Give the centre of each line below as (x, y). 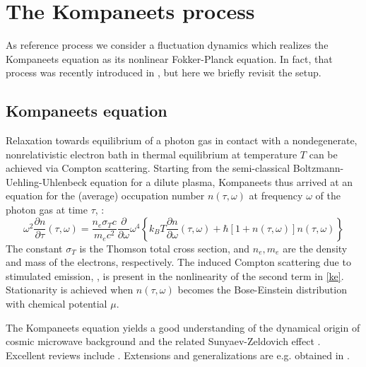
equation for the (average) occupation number (105, 196)
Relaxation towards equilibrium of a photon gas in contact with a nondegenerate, (182, 140)
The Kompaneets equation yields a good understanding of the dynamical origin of (183, 327)
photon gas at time (47, 210)
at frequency (276, 196)
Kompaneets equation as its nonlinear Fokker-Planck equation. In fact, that (169, 58)
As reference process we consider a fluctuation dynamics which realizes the (167, 45)
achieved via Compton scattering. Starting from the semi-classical (148, 168)
